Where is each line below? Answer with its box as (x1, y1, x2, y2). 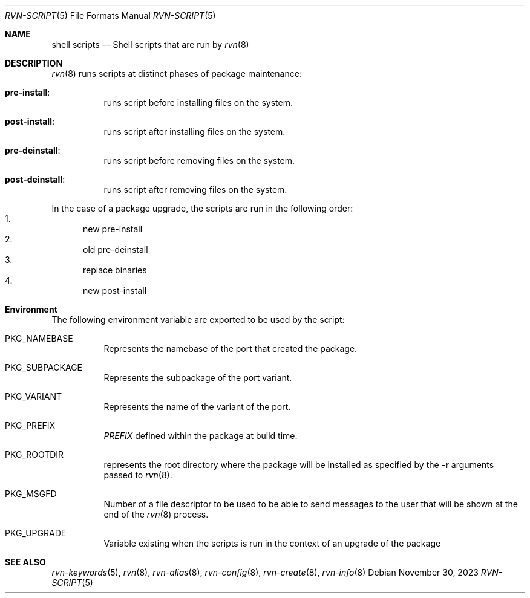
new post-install (83, 285, 147, 296)
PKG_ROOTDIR (5, 449, 64, 460)
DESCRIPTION (5, 58, 63, 68)
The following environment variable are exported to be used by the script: (51, 314, 345, 325)
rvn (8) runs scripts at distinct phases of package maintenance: (51, 68, 302, 79)
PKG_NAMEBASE (5, 333, 73, 343)
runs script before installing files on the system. (103, 97, 293, 108)
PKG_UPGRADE (5, 528, 67, 538)
